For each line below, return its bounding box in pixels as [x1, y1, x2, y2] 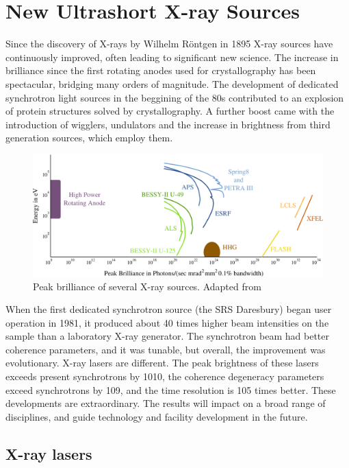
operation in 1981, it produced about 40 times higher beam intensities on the [5, 315, 329, 329]
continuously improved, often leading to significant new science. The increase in [5, 49, 339, 64]
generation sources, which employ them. [5, 130, 173, 145]
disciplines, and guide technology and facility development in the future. [5, 409, 308, 423]
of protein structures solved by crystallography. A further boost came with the [5, 104, 335, 118]
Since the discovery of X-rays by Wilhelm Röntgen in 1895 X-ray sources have [5, 36, 333, 51]
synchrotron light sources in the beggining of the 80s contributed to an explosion [5, 90, 344, 104]
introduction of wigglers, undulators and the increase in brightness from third [5, 117, 331, 131]
